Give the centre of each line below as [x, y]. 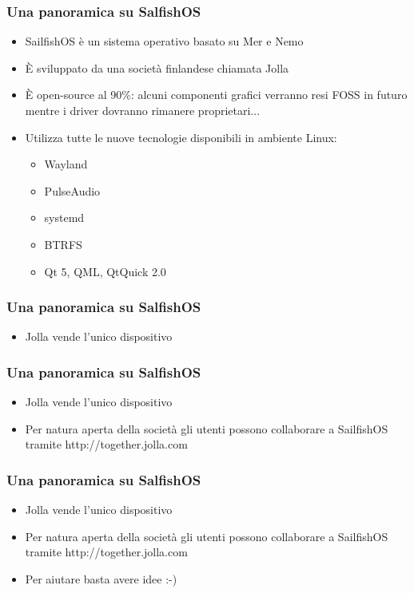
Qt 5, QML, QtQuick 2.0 [105, 271]
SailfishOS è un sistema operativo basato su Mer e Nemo [164, 41]
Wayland [66, 164]
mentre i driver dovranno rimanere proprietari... [143, 110]
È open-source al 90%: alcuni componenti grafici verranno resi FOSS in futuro [216, 95]
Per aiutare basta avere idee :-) [101, 578]
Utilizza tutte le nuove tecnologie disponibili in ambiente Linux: [181, 137]
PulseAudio [72, 190]
